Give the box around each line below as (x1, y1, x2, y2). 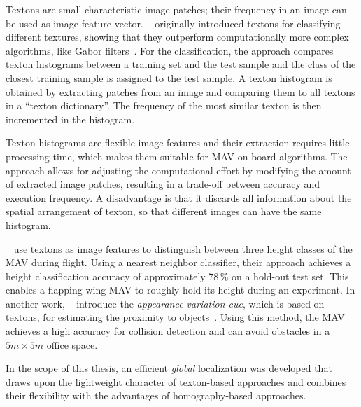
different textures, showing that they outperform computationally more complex (6, 29, 349, 44)
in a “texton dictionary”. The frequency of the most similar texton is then (6, 98, 322, 113)
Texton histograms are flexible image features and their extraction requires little (6, 135, 350, 150)
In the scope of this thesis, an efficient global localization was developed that (6, 361, 332, 375)
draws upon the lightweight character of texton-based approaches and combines (6, 374, 346, 389)
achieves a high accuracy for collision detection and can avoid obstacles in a (6, 324, 330, 338)
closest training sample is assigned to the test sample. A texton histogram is (6, 70, 332, 85)
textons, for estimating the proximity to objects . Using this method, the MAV (6, 310, 345, 324)
